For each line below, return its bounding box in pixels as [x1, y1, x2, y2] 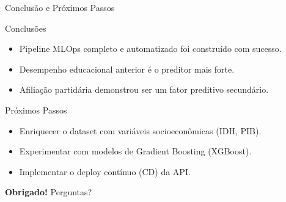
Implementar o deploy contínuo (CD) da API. [19, 165, 191, 178]
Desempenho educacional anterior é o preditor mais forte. [19, 62, 235, 75]
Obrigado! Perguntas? [5, 186, 92, 198]
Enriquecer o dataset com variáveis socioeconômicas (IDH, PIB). [19, 124, 262, 137]
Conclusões [5, 21, 46, 34]
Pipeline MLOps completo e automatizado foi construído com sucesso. [19, 42, 282, 55]
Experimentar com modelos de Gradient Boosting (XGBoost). [19, 145, 252, 157]
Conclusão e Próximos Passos [5, 1, 115, 13]
